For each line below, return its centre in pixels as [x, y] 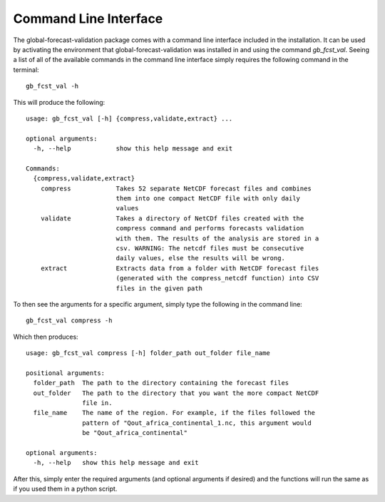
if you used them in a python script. [65, 489]
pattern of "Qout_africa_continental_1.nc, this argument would [197, 423]
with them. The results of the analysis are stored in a [217, 238]
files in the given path [159, 288]
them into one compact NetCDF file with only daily [208, 199]
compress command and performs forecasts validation [210, 229]
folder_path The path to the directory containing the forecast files [161, 383]
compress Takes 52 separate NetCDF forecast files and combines [176, 188]
